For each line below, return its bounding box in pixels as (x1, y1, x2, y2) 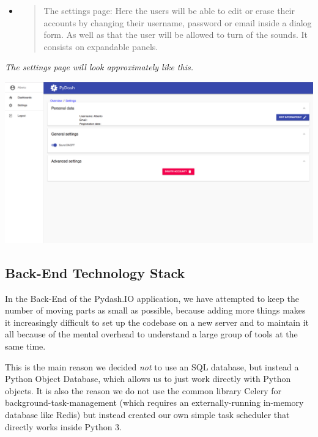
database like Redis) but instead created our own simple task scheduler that (5, 408, 290, 420)
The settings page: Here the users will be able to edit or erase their (43, 4, 295, 17)
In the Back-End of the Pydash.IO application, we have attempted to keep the (5, 292, 299, 304)
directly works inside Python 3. (5, 420, 122, 433)
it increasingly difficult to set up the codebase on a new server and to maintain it (5, 315, 309, 328)
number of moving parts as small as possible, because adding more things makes (5, 304, 306, 317)
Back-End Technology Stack (5, 263, 185, 282)
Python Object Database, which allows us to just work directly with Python (5, 372, 291, 385)
